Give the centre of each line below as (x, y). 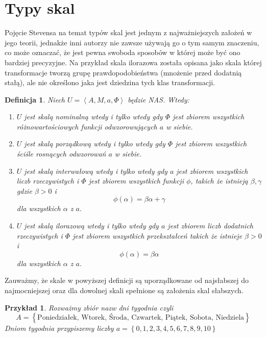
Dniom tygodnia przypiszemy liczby (59, 328)
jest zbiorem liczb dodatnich (211, 226)
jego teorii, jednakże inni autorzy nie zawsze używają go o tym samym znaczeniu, (132, 42)
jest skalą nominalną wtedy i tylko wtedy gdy (93, 116)
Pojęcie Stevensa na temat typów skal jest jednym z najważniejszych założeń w (128, 32)
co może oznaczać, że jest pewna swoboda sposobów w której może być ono (123, 52)
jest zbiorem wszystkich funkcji (136, 181)
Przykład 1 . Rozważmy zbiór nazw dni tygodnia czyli (89, 307)
